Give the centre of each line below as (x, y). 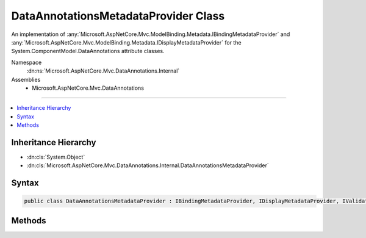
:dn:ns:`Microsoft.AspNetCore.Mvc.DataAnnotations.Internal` (103, 71)
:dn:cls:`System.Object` (56, 157)
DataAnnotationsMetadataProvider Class (118, 16)
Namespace (27, 62)
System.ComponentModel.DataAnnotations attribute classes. (88, 51)
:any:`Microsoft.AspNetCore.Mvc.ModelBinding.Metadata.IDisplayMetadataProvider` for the (126, 42)
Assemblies (26, 79)
